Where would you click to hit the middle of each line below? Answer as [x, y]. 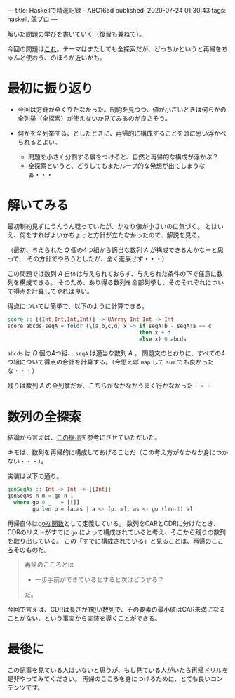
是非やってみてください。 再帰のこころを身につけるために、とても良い [109, 678]
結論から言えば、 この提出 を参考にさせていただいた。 [84, 437]
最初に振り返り [51, 89]
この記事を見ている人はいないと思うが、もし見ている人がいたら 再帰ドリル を [118, 670]
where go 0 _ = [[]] [47, 503]
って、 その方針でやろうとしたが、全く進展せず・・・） [88, 258]
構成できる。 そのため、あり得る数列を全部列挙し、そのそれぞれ [112, 282]
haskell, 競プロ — [32, 19]
